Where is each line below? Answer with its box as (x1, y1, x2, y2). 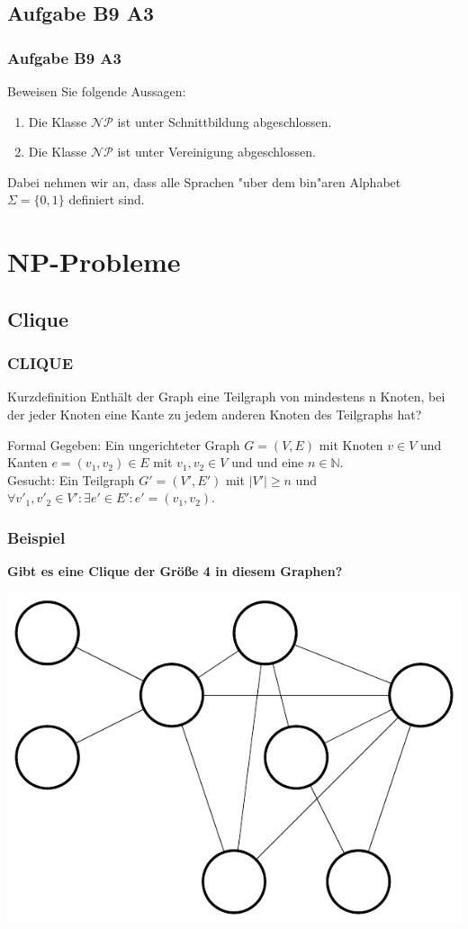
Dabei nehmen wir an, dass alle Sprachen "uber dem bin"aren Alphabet (7, 172, 401, 191)
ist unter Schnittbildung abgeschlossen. (117, 112, 332, 131)
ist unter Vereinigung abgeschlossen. (117, 142, 316, 161)
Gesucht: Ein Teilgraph (7, 470, 135, 489)
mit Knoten (319, 435, 383, 454)
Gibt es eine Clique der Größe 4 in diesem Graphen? (7, 562, 343, 581)
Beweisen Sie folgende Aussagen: (7, 82, 186, 100)
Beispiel (7, 526, 66, 548)
